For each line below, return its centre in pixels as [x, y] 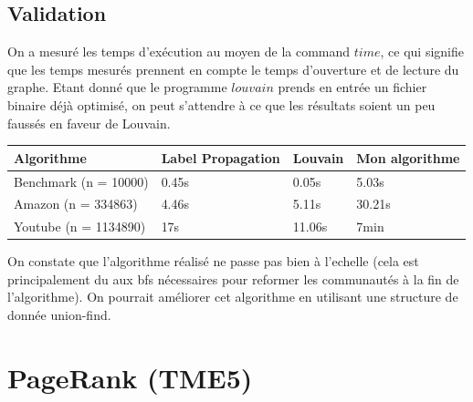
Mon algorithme [408, 157]
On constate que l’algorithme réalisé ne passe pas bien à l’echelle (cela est [213, 261]
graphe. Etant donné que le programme [117, 87]
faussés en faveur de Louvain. [89, 123]
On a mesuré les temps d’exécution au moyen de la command [179, 52]
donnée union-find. [59, 315]
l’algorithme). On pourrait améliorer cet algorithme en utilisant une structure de [233, 297]
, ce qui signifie [422, 52]
